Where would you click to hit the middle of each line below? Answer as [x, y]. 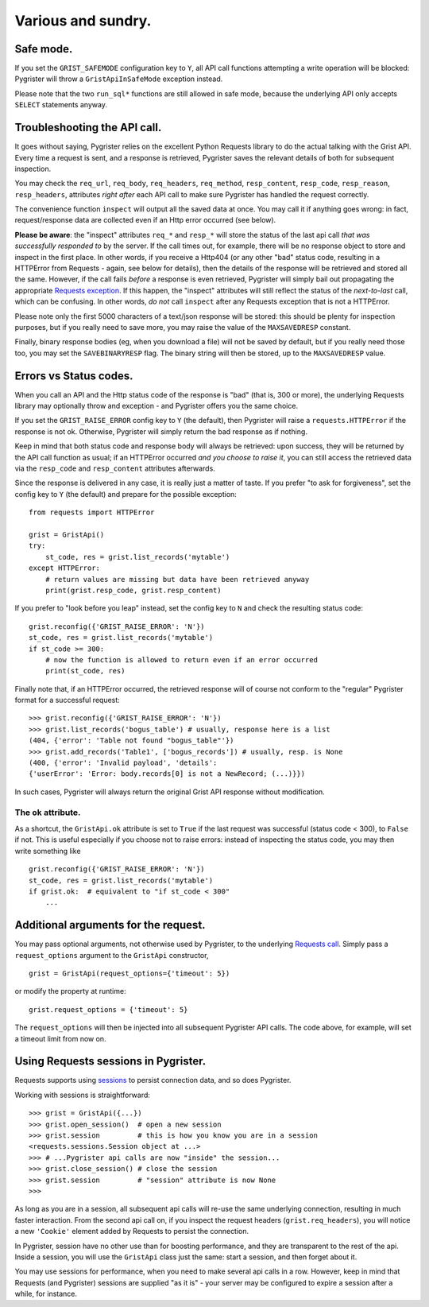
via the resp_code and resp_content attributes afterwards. [115, 468]
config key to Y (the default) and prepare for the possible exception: [126, 494]
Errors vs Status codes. [74, 376]
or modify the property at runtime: [70, 991]
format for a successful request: [68, 700]
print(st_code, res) [85, 671]
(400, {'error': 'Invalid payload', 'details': [123, 763]
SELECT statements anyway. [61, 105]
